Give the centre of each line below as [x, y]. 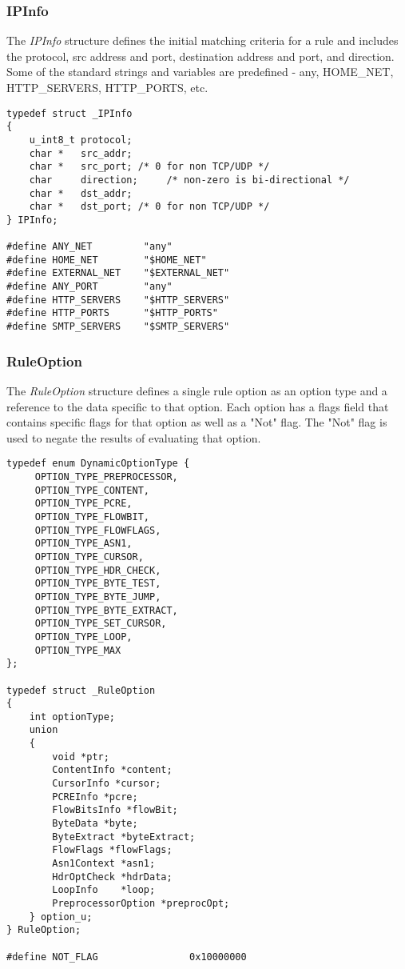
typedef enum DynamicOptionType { [98, 464]
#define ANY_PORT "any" [89, 287]
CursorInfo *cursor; [107, 784]
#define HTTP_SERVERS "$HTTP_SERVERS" [118, 300]
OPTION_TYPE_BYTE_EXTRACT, [106, 610]
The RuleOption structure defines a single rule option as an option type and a [197, 390]
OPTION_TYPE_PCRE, [83, 504]
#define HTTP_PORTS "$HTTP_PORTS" [112, 313]
